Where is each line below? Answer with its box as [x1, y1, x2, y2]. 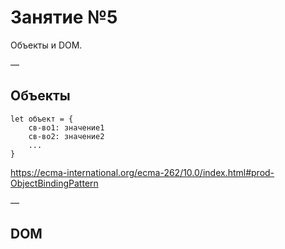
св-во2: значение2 [28, 131, 105, 141]
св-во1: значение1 [28, 122, 105, 133]
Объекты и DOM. [10, 39, 83, 51]
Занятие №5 [10, 6, 118, 29]
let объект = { [10, 114, 74, 124]
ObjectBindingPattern [10, 177, 99, 189]
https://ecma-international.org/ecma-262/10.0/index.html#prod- [10, 166, 275, 178]
